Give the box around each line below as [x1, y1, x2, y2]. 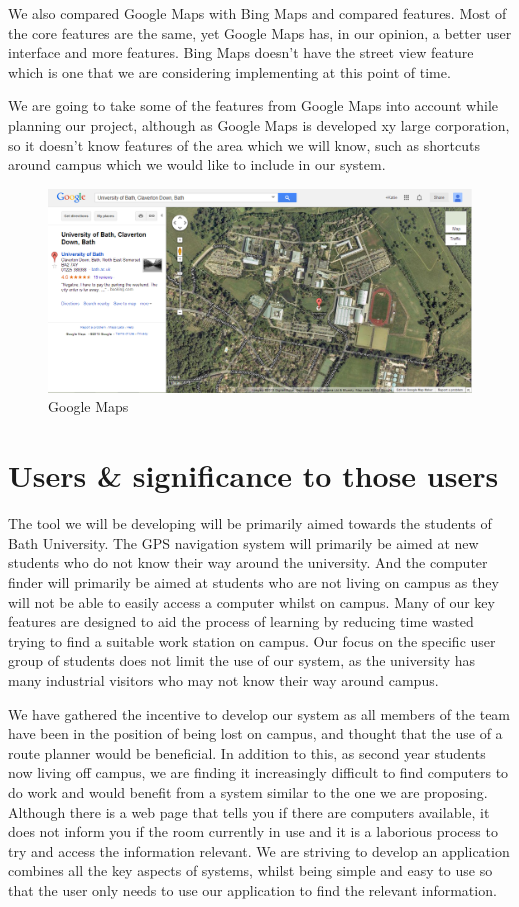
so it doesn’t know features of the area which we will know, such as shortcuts [8, 134, 480, 155]
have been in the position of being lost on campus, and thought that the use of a [8, 723, 503, 744]
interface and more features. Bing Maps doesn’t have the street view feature [8, 42, 474, 63]
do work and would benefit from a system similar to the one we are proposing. [8, 781, 488, 802]
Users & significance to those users [8, 455, 499, 496]
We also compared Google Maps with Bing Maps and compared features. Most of [8, 3, 507, 23]
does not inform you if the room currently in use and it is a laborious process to [8, 821, 498, 842]
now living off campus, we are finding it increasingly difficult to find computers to [8, 762, 509, 783]
